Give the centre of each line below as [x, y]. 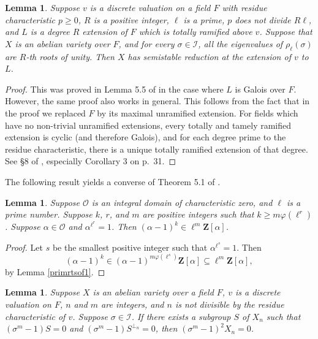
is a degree [50, 32]
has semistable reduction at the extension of [209, 56]
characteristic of [35, 316]
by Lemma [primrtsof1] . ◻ [55, 271]
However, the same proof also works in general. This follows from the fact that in [157, 101]
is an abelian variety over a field [153, 292]
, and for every [146, 43]
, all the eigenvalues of [240, 43]
